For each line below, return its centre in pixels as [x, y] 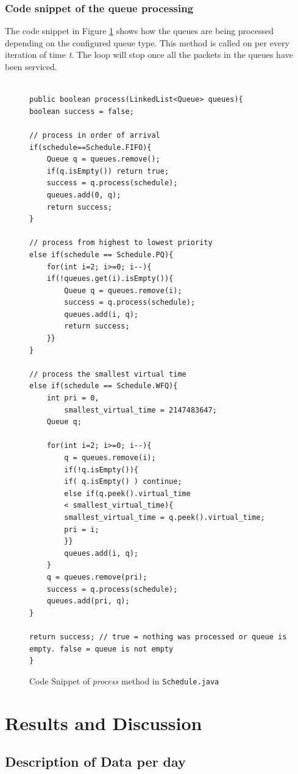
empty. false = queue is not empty [101, 649]
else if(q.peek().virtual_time [127, 493]
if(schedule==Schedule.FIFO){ [90, 147]
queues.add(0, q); [84, 195]
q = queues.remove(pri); [97, 577]
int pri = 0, [73, 398]
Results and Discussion [104, 723]
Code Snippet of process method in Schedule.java [124, 680]
